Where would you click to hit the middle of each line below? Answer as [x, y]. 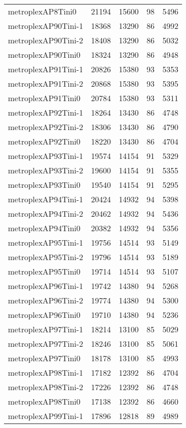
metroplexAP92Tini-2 [46, 127]
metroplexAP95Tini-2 [46, 257]
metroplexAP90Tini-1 [46, 26]
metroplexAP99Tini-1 [46, 416]
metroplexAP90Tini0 [44, 55]
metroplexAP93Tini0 [44, 185]
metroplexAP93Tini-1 [46, 156]
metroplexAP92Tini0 [44, 141]
